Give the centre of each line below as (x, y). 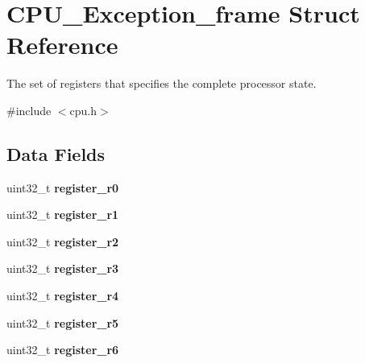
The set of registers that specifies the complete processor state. (162, 83)
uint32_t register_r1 (63, 214)
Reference (62, 45)
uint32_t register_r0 (63, 187)
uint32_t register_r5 (63, 322)
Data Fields (56, 153)
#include (29, 110)
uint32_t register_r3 (63, 268)
